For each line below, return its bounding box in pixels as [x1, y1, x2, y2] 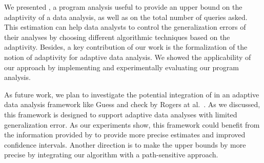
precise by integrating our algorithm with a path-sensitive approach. [4, 149, 218, 160]
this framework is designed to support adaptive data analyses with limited [4, 109, 237, 119]
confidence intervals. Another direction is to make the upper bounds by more [4, 139, 246, 150]
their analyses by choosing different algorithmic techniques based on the [4, 31, 230, 42]
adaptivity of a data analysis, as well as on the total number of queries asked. [4, 11, 248, 22]
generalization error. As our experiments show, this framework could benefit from [4, 119, 260, 130]
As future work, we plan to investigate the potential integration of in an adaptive [4, 89, 259, 99]
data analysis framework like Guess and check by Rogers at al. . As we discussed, [4, 99, 260, 110]
